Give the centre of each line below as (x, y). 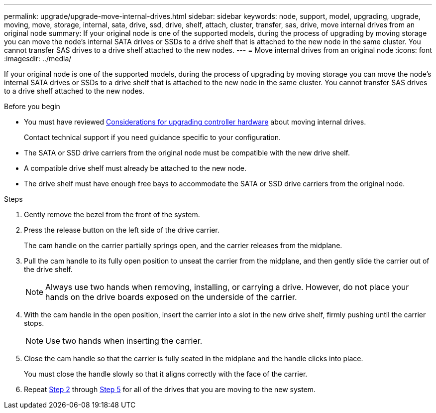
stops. (34, 323)
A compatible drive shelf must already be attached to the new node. (135, 168)
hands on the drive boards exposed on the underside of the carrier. (171, 297)
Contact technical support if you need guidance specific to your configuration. (153, 137)
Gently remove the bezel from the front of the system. (112, 214)
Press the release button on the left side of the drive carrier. (122, 230)
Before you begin (32, 106)
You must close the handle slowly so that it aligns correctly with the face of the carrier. (166, 374)
